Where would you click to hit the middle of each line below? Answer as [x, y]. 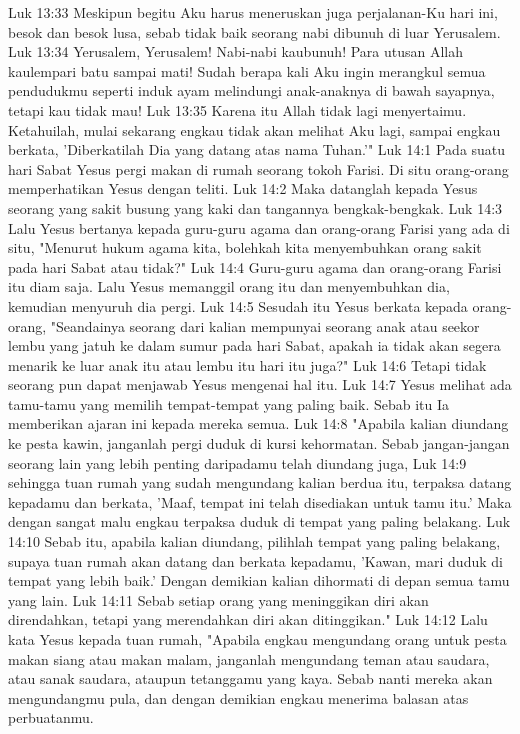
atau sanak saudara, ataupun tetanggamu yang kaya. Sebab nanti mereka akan [250, 678]
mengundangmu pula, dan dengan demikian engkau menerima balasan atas [238, 697]
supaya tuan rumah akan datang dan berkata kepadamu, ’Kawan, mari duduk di [255, 560]
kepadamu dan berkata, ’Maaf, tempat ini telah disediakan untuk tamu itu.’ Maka [260, 501]
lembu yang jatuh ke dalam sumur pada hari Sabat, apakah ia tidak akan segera [254, 345]
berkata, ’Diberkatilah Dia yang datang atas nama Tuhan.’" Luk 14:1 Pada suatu [257, 149]
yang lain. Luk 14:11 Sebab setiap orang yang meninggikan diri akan [218, 599]
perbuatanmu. [51, 717]
